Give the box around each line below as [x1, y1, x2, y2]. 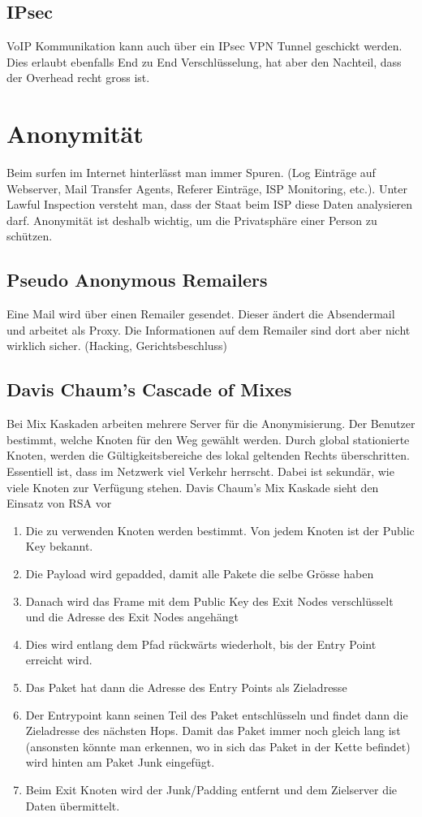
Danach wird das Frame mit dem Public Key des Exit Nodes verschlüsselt [25, 592, 394, 609]
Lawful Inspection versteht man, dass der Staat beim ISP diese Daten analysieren [6, 196, 413, 213]
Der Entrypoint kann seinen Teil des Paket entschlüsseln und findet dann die [25, 706, 408, 723]
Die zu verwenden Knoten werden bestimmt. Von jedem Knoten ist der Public [25, 521, 415, 538]
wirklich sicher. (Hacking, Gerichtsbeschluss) [6, 337, 228, 354]
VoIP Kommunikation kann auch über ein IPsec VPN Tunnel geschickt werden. [6, 37, 403, 54]
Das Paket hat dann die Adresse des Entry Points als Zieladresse [25, 678, 347, 695]
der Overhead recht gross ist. [6, 69, 150, 86]
